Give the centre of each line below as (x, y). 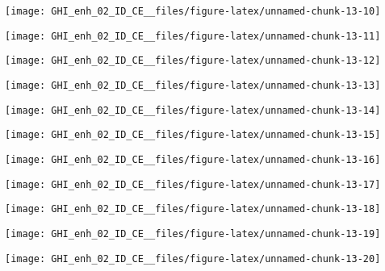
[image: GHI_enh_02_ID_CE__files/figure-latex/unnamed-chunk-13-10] (193, 11)
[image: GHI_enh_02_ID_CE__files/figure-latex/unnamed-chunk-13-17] (193, 184)
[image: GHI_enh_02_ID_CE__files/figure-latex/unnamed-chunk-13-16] (193, 159)
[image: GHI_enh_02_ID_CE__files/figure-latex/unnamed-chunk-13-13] (193, 85)
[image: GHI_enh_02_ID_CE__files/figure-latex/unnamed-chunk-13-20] (193, 258)
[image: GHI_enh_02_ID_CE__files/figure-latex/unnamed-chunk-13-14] (193, 110)
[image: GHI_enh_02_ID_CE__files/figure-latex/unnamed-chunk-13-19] (193, 233)
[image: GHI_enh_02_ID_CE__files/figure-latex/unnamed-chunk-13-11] (193, 36)
